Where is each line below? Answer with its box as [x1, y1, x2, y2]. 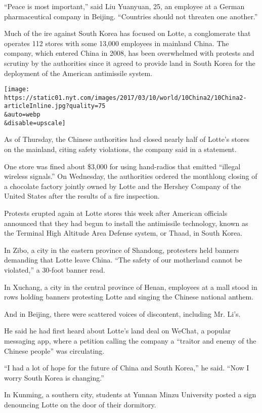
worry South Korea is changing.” [4, 372, 104, 383]
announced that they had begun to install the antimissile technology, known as [4, 217, 248, 228]
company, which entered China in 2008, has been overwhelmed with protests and [4, 48, 254, 58]
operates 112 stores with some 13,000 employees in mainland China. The [4, 37, 229, 48]
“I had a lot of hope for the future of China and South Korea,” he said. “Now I [4, 362, 249, 373]
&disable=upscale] [4, 119, 66, 127]
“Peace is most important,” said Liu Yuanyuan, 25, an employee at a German [4, 1, 245, 11]
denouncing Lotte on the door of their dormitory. [4, 399, 156, 409]
